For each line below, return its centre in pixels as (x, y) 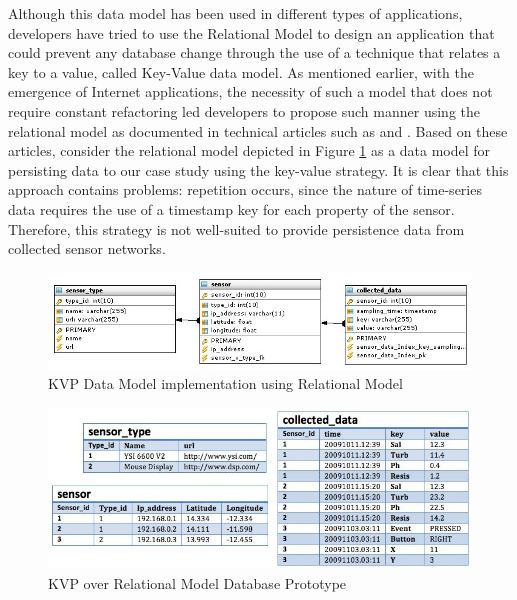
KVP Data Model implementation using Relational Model (225, 383)
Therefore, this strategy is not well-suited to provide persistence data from (236, 228)
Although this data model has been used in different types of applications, (235, 13)
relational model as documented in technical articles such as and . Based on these (258, 130)
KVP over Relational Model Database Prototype (197, 583)
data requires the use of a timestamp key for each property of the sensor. (231, 208)
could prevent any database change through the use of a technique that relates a (254, 52)
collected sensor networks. (87, 248)
